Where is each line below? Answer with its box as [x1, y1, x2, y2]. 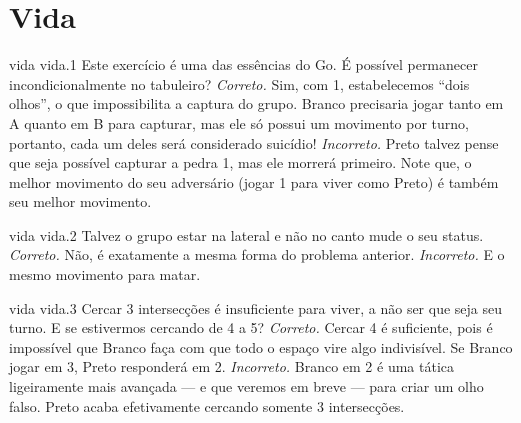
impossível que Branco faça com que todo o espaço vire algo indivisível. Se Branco [9, 336, 513, 357]
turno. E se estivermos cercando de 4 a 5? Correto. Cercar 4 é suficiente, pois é [9, 317, 493, 338]
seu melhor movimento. [9, 191, 152, 212]
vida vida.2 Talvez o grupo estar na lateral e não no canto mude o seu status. [9, 224, 484, 245]
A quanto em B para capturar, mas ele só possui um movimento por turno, [9, 112, 469, 133]
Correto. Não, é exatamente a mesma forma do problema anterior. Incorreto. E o [9, 244, 505, 265]
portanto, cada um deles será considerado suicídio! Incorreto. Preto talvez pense [9, 132, 499, 153]
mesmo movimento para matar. [9, 264, 201, 285]
